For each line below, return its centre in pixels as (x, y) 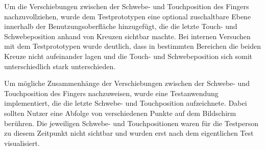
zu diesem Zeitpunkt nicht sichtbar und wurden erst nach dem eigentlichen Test (129, 133)
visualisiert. (22, 143)
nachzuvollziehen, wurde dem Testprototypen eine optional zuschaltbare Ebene (128, 16)
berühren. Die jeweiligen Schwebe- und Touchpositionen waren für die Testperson (131, 123)
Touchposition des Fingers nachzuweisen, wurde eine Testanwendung (111, 93)
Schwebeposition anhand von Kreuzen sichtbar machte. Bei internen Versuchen (127, 36)
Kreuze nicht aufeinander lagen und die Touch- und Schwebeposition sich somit (128, 56)
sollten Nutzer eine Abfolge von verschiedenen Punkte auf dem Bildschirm (120, 113)
